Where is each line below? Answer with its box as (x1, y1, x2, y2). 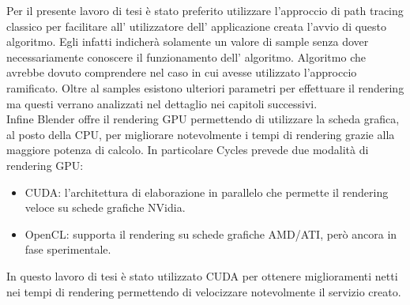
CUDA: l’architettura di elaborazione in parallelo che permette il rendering (24, 183, 389, 200)
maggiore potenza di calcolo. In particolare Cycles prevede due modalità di (6, 141, 369, 158)
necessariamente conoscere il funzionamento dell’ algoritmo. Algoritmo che (6, 48, 366, 65)
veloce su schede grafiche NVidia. (24, 199, 186, 216)
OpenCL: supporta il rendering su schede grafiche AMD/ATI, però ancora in (24, 225, 397, 242)
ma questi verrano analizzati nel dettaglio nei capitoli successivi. (6, 95, 318, 111)
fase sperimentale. (24, 241, 111, 258)
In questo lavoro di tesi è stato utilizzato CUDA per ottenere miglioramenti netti (6, 267, 398, 284)
